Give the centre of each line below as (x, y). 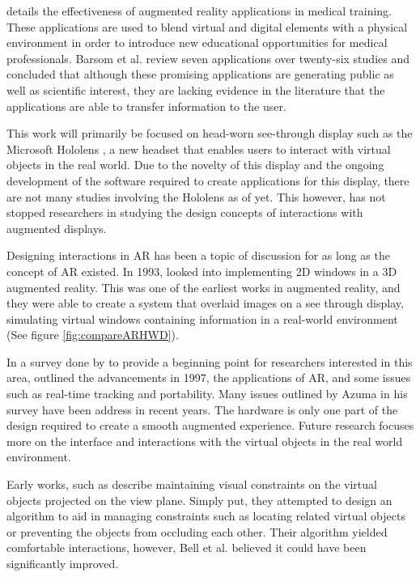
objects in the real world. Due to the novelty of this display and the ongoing (195, 165)
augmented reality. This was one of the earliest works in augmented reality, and (204, 287)
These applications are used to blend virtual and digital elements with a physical (207, 26)
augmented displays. (57, 228)
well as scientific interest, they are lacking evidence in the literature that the (196, 89)
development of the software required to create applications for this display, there (208, 180)
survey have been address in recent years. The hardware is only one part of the (202, 409)
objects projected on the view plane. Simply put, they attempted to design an (199, 500)
